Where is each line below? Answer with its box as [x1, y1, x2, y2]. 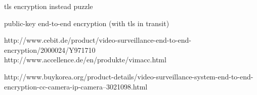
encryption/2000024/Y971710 [4, 44, 96, 55]
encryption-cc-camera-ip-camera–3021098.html [4, 81, 148, 91]
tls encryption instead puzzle [4, 1, 93, 11]
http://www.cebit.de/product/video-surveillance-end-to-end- [4, 35, 192, 45]
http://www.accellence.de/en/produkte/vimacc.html [4, 54, 166, 65]
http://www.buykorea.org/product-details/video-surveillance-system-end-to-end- [4, 71, 253, 81]
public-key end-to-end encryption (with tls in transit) [4, 18, 169, 28]
